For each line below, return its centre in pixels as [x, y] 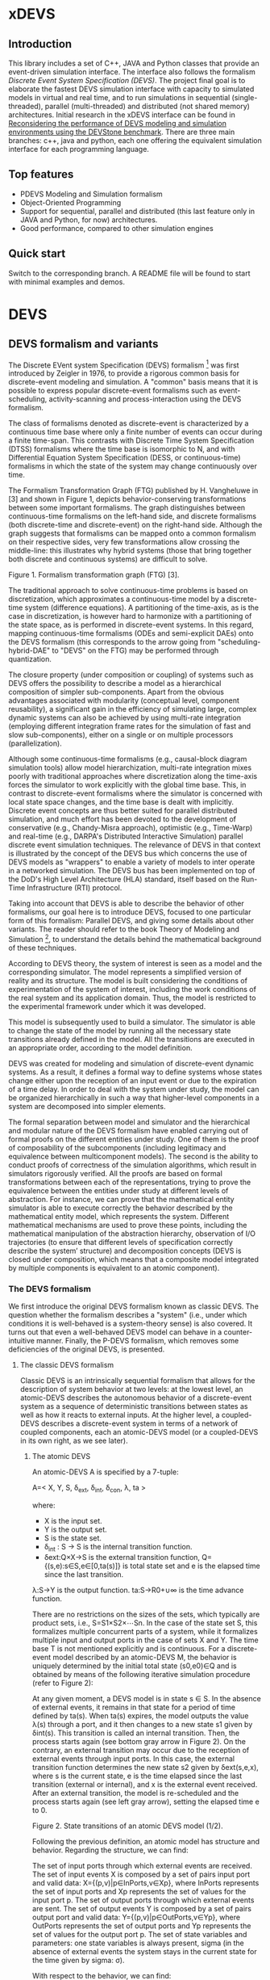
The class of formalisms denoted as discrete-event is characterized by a [129, 423]
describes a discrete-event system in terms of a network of [139, 1423]
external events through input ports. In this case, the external [133, 1759]
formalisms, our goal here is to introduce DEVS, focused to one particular [130, 912]
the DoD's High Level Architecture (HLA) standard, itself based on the [124, 879]
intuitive [21, 1341]
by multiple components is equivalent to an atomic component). [114, 1267]
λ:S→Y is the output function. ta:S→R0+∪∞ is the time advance [138, 1590]
